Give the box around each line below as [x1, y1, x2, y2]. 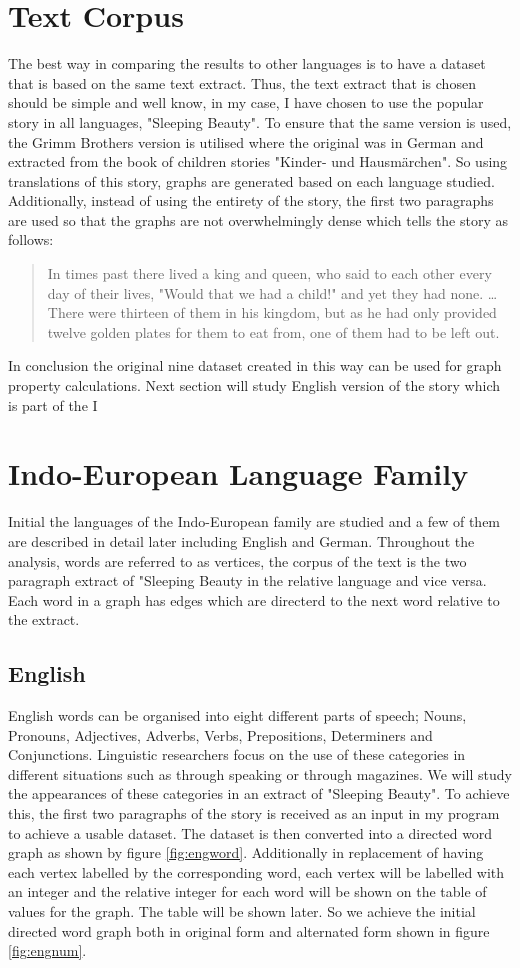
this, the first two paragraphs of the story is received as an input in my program [8, 803, 500, 824]
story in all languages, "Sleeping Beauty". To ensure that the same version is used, [8, 111, 512, 132]
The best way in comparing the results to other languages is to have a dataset [8, 53, 486, 74]
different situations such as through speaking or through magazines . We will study [8, 763, 512, 784]
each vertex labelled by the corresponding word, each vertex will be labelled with [8, 861, 505, 882]
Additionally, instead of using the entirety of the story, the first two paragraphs [8, 190, 494, 211]
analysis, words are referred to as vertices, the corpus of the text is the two [8, 550, 467, 571]
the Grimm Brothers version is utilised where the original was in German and [8, 131, 484, 152]
